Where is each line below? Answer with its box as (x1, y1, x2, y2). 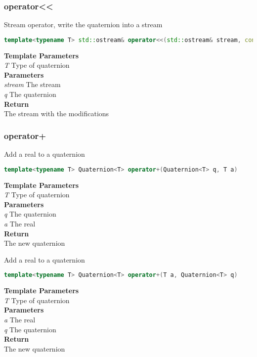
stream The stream (4, 79, 61, 89)
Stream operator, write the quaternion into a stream (4, 19, 163, 30)
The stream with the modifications (4, 108, 109, 119)
